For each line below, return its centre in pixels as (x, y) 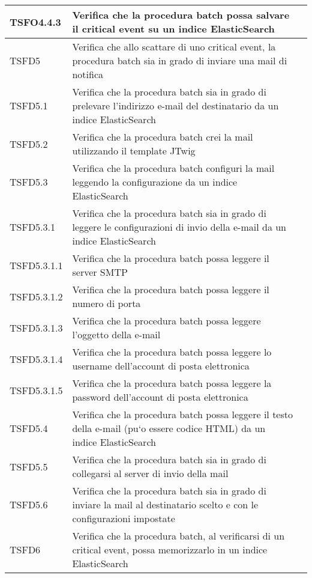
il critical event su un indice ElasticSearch (173, 29)
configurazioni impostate (124, 518)
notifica (88, 74)
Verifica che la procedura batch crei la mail (163, 137)
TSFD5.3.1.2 (36, 296)
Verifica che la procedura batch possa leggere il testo (182, 414)
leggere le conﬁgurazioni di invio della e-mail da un (179, 227)
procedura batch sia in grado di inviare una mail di (180, 60)
